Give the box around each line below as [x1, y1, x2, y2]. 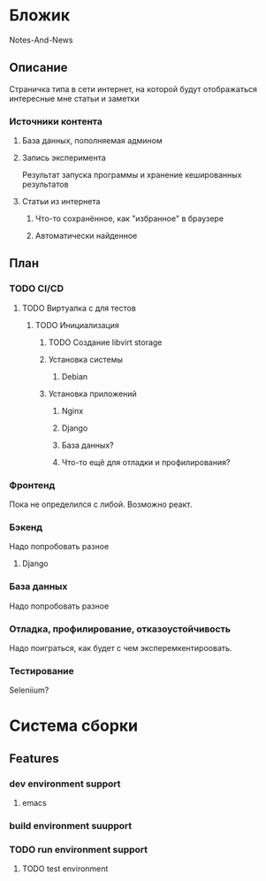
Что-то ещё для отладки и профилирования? [61, 456, 231, 467]
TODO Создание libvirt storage [48, 337, 163, 348]
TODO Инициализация [34, 319, 119, 330]
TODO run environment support [9, 843, 148, 855]
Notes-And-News [9, 34, 73, 45]
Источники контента [9, 115, 103, 127]
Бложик [9, 5, 71, 26]
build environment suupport [9, 820, 133, 832]
